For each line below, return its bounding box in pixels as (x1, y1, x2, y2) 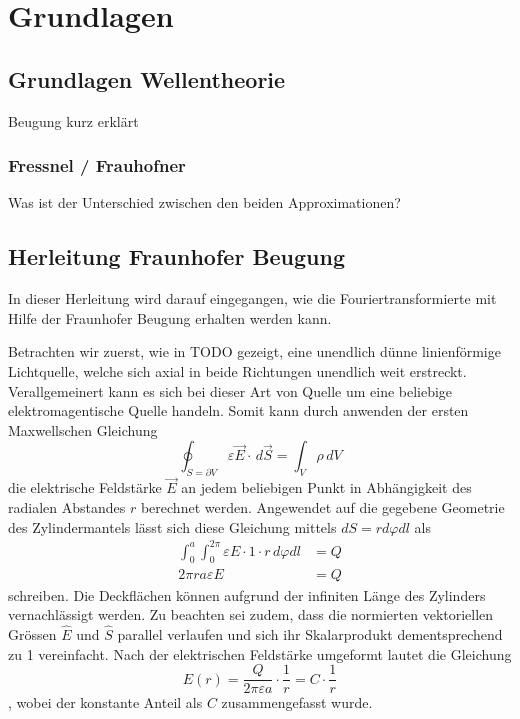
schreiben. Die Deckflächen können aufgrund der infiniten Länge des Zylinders (8, 584, 486, 605)
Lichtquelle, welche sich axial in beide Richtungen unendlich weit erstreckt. (8, 360, 467, 381)
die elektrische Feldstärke (8, 477, 162, 498)
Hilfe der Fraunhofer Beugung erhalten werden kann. (8, 307, 332, 328)
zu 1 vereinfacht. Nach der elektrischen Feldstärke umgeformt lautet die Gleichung (8, 643, 512, 664)
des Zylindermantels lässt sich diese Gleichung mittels (8, 516, 337, 537)
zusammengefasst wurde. (221, 692, 373, 713)
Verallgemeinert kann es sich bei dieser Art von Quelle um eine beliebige (8, 380, 453, 401)
